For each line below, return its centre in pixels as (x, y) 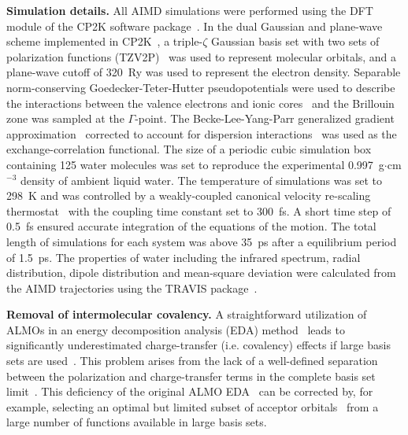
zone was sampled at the (65, 118)
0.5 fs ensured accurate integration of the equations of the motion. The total (191, 226)
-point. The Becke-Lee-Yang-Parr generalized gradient (265, 118)
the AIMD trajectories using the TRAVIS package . (132, 288)
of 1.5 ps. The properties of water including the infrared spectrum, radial (184, 257)
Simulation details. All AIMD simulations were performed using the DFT (190, 10)
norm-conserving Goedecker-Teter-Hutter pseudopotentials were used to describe (201, 87)
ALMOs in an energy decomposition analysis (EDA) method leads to (176, 329)
